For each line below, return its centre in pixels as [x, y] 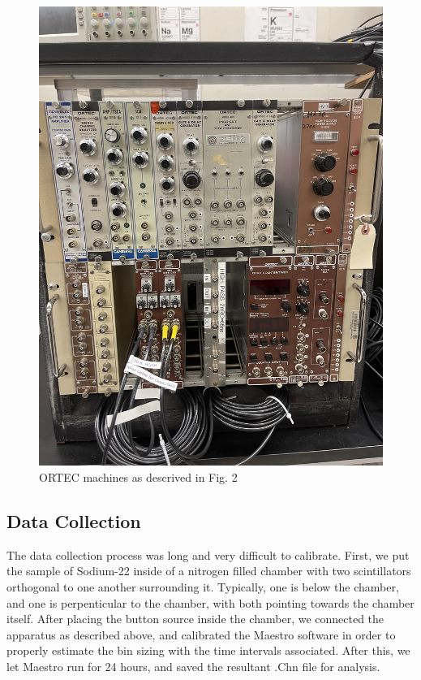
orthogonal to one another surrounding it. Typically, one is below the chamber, [203, 586]
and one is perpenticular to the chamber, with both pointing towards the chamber [210, 602]
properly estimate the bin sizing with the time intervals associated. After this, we [208, 650]
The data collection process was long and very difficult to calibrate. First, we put [208, 554]
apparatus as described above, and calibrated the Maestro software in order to [201, 634]
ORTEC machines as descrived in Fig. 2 [138, 476]
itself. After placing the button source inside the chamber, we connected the [195, 619]
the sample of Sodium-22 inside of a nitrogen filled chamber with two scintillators [209, 571]
